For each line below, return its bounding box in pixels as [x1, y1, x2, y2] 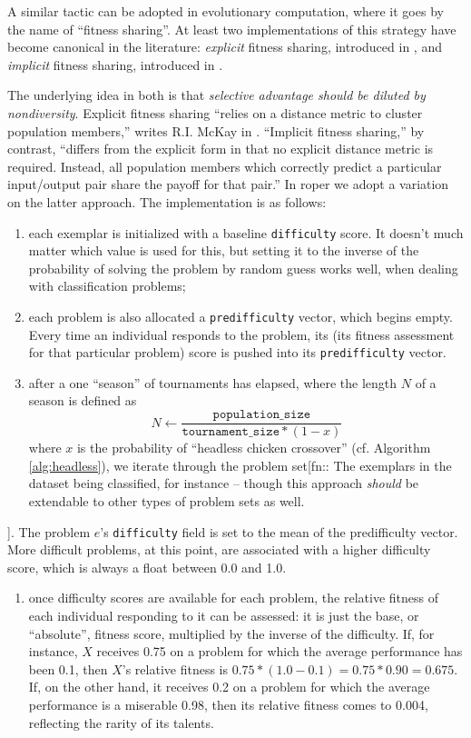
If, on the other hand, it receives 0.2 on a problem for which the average [28, 677, 430, 696]
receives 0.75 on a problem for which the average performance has [96, 642, 463, 661]
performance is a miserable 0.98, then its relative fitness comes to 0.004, [28, 694, 428, 713]
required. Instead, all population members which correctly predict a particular [7, 156, 442, 175]
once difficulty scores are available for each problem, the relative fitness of [28, 588, 438, 607]
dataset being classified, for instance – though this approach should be [28, 474, 419, 493]
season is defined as [28, 391, 137, 410]
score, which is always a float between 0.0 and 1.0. [7, 557, 287, 576]
